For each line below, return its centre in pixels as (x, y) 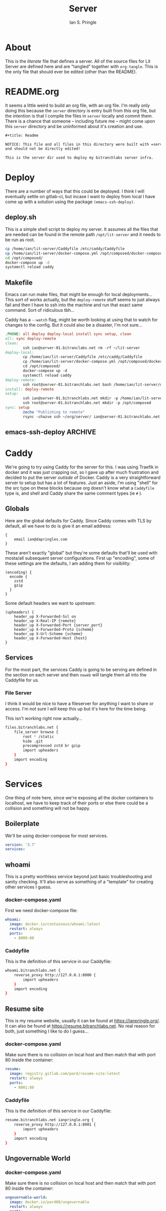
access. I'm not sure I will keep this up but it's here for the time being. (76, 709)
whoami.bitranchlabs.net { (33, 971)
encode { (19, 577)
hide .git (33, 741)
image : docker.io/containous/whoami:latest (55, 924)
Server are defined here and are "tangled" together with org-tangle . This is (82, 66)
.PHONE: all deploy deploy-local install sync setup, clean (68, 334)
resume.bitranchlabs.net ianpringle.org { (49, 1120)
